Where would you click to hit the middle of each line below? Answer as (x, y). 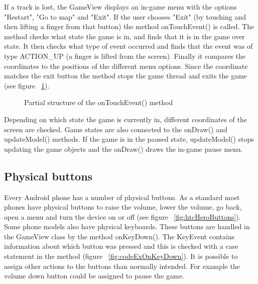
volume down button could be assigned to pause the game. (94, 276)
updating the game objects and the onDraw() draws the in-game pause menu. (123, 149)
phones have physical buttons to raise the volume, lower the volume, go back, (123, 207)
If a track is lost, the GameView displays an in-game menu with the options (120, 7)
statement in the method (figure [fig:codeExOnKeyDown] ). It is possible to (121, 256)
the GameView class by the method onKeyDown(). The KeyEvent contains (119, 236)
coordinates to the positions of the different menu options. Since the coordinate (126, 66)
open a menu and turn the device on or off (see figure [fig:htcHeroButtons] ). (122, 216)
